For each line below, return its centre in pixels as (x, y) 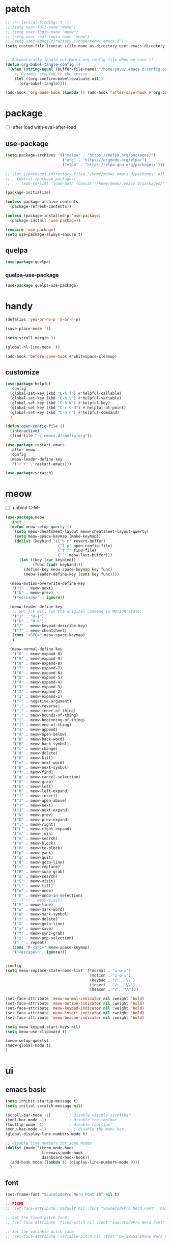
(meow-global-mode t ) (28, 1046)
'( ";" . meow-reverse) (36, 706)
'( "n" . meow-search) (35, 839)
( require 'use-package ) (31, 230)
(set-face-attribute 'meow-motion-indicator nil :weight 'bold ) (75, 1004)
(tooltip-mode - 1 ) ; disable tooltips (58, 1125)
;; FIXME (15, 1204)
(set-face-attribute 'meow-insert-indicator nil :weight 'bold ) (75, 1013)
